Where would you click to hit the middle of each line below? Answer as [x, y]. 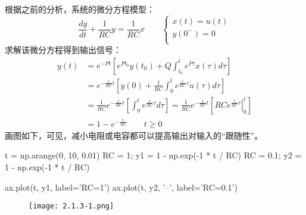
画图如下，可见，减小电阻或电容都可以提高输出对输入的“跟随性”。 [134, 135]
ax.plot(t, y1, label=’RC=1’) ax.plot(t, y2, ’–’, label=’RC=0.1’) [121, 187]
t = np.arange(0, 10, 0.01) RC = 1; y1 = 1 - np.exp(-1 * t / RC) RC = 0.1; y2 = [153, 155]
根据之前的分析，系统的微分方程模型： [80, 9]
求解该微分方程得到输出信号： [63, 50]
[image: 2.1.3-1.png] [71, 206]
